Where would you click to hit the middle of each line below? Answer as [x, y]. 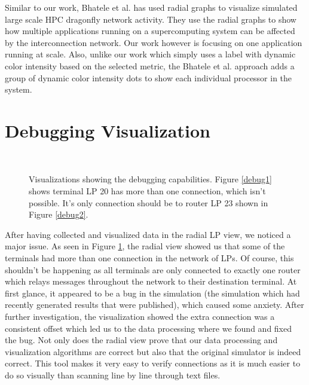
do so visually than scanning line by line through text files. [113, 375]
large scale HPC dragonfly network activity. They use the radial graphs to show [151, 19]
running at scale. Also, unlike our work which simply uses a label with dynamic [150, 54]
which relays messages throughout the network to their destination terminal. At [151, 281]
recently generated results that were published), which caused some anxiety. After [154, 305]
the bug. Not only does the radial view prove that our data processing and [141, 340]
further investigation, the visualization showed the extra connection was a [140, 316]
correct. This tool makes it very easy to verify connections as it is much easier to [153, 363]
